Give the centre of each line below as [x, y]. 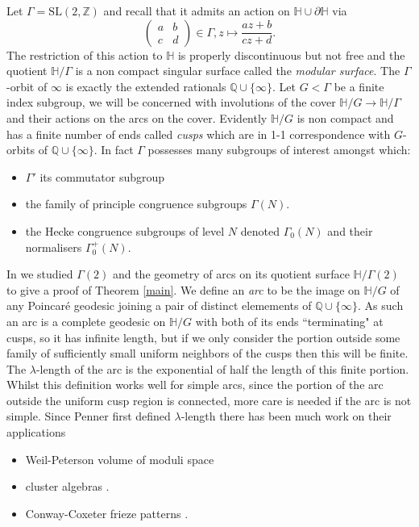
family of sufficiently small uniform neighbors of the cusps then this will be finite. [207, 353]
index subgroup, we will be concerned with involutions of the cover [171, 102]
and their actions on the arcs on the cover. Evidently [137, 117]
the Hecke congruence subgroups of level [125, 230]
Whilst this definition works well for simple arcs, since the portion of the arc [195, 385]
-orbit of [27, 86]
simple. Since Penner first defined [89, 416]
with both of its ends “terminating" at [289, 321]
